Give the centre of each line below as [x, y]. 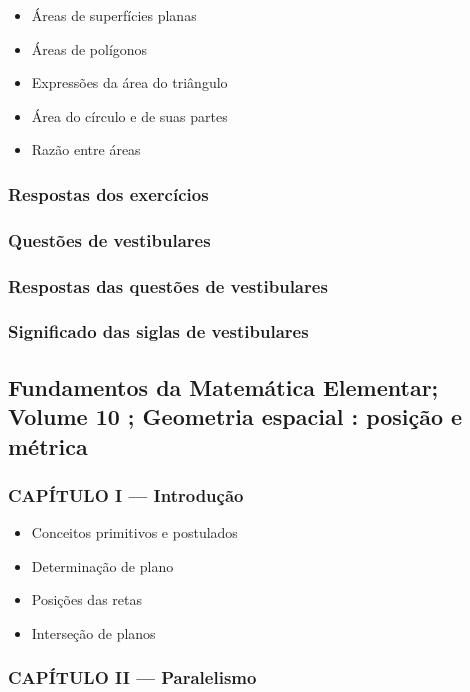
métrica [48, 445]
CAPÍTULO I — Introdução [126, 494]
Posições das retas [86, 599]
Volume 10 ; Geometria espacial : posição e [235, 416]
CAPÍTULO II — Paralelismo [132, 677]
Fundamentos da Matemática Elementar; [223, 386]
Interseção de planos [93, 632]
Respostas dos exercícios [108, 193]
